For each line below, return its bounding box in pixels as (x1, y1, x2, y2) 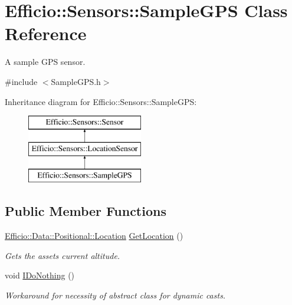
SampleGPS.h (51, 75, 101, 87)
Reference (5, 21, 87, 45)
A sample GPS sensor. (5, 55, 86, 68)
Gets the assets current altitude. (5, 249, 120, 261)
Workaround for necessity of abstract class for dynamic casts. (5, 289, 226, 301)
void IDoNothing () (5, 269, 75, 281)
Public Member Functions (5, 202, 166, 220)
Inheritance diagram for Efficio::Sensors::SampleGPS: (5, 95, 197, 107)
